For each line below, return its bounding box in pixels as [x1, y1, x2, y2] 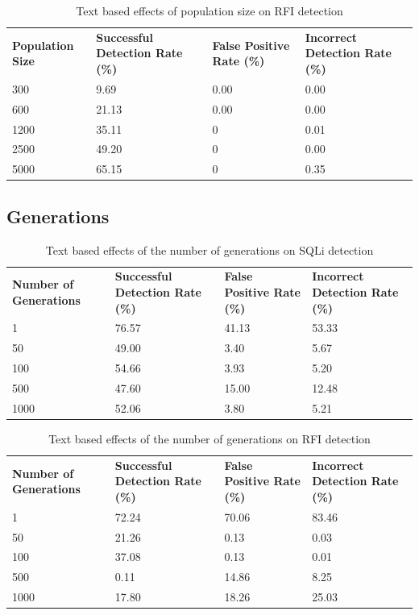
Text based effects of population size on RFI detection [76, 2, 343, 19]
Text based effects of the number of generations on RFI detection [48, 430, 371, 447]
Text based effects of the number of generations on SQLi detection [45, 241, 374, 258]
